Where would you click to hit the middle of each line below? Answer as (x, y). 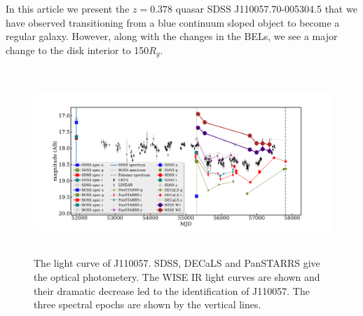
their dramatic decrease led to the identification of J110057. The (172, 290)
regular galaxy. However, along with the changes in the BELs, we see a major (172, 36)
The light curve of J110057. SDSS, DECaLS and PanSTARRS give (177, 263)
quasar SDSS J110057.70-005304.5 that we (266, 8)
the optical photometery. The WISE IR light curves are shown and (177, 276)
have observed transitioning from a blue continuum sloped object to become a (173, 22)
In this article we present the (68, 8)
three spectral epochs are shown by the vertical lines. (148, 304)
